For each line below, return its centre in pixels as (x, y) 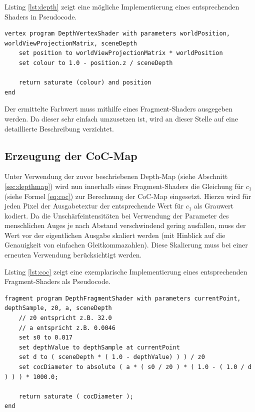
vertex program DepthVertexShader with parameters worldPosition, (117, 34)
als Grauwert (214, 206)
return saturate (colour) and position (85, 83)
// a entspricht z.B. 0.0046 (67, 328)
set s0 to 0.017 (46, 338)
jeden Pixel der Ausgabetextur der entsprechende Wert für (94, 206)
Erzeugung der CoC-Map (71, 155)
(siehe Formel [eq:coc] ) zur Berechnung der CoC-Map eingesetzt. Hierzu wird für (128, 196)
